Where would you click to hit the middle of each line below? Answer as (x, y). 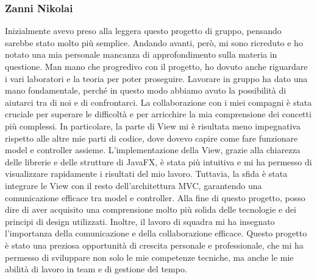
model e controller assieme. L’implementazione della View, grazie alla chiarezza (153, 150)
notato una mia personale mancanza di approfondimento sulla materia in (141, 54)
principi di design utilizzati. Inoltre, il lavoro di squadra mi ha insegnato (140, 221)
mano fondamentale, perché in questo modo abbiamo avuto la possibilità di (146, 90)
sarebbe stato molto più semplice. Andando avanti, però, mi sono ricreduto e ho (154, 42)
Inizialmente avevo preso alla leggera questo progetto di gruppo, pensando (143, 31)
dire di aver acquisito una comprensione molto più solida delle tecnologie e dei (151, 209)
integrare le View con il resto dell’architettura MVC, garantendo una (134, 185)
